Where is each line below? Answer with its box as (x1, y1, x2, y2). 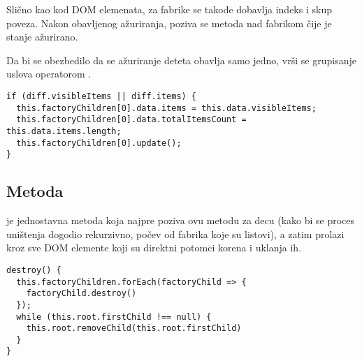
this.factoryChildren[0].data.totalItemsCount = (16, 115, 247, 125)
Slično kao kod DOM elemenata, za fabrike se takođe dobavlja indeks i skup (6, 2, 332, 16)
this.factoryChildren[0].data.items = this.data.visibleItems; (16, 103, 317, 113)
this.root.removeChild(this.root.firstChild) (26, 323, 242, 334)
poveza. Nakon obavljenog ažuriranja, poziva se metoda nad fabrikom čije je (6, 15, 332, 30)
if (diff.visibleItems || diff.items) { (6, 91, 197, 101)
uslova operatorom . (6, 66, 92, 81)
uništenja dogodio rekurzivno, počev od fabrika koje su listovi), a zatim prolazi (6, 226, 345, 241)
